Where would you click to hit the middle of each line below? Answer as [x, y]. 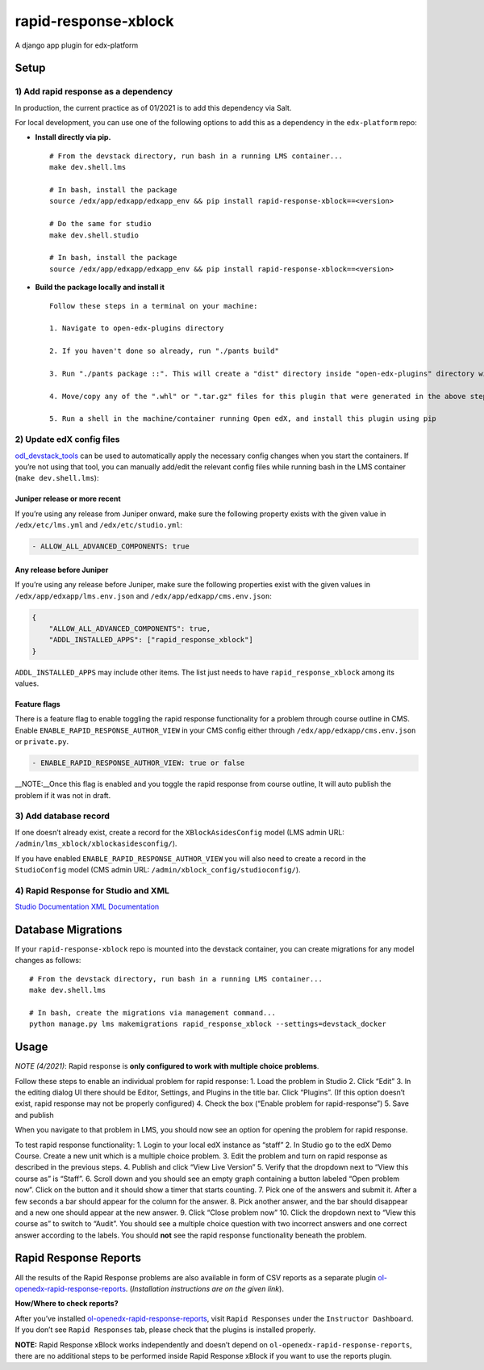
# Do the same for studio [101, 224]
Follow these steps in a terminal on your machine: [154, 306]
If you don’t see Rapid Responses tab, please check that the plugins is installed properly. [165, 1330]
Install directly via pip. [73, 137]
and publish [34, 1115]
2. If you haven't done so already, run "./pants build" [165, 351]
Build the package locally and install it [100, 288]
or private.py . [42, 742]
